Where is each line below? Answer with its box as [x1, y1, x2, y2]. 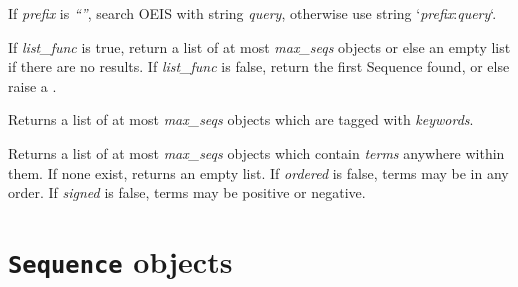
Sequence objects [8, 240, 233, 281]
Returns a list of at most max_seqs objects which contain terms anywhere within [8, 142, 505, 163]
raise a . [8, 75, 57, 96]
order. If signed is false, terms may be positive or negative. [8, 182, 366, 203]
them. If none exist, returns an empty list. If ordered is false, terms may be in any [8, 162, 509, 183]
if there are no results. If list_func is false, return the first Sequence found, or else [8, 56, 510, 77]
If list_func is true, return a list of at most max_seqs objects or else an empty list [8, 36, 511, 57]
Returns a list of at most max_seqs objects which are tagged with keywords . [8, 109, 474, 130]
